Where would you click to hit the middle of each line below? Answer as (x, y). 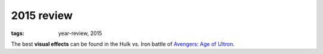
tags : (18, 33)
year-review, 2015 (80, 33)
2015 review (42, 15)
